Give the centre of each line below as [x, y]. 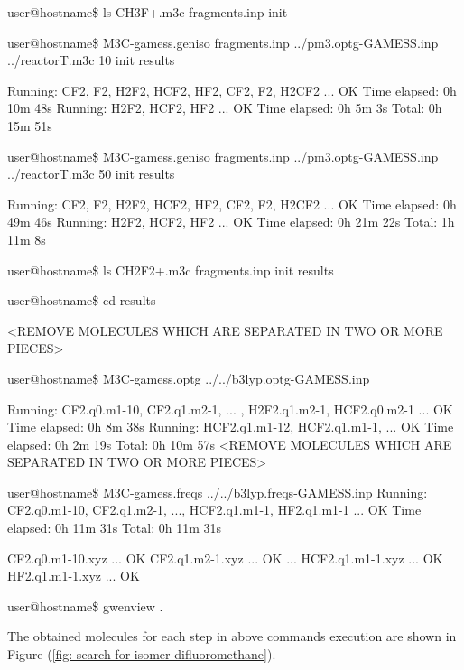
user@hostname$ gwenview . [85, 605]
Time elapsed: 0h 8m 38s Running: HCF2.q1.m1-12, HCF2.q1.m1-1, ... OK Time [231, 427]
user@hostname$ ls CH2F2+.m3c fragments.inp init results [171, 270]
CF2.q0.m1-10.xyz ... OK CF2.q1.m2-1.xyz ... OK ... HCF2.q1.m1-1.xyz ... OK [225, 558]
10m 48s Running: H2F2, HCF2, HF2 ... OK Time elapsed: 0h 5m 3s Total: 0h [225, 108]
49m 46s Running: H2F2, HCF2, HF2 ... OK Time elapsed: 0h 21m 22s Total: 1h [231, 222]
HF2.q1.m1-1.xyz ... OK [74, 576]
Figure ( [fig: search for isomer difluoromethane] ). [142, 654]
